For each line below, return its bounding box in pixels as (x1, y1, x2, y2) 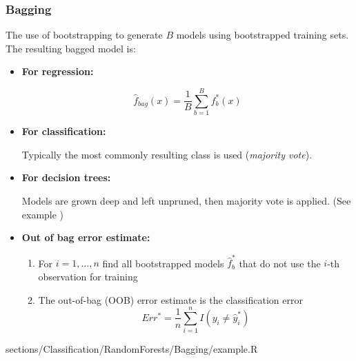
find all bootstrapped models (102, 256, 224, 270)
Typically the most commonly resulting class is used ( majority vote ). (21, 147, 313, 161)
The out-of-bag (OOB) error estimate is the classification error (38, 292, 303, 307)
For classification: (21, 124, 106, 138)
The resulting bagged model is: (6, 41, 136, 55)
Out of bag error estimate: (21, 230, 150, 245)
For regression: (21, 64, 94, 79)
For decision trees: (21, 170, 111, 185)
